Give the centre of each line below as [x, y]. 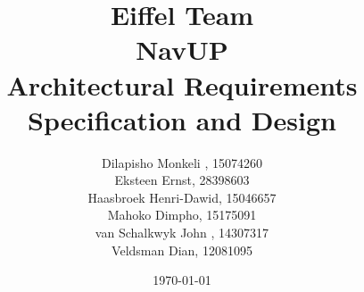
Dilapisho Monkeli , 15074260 [182, 162]
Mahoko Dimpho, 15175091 [182, 215]
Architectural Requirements [182, 84]
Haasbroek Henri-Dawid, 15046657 [182, 197]
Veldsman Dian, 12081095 [182, 250]
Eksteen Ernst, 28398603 [182, 180]
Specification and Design [182, 119]
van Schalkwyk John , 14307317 [182, 233]
